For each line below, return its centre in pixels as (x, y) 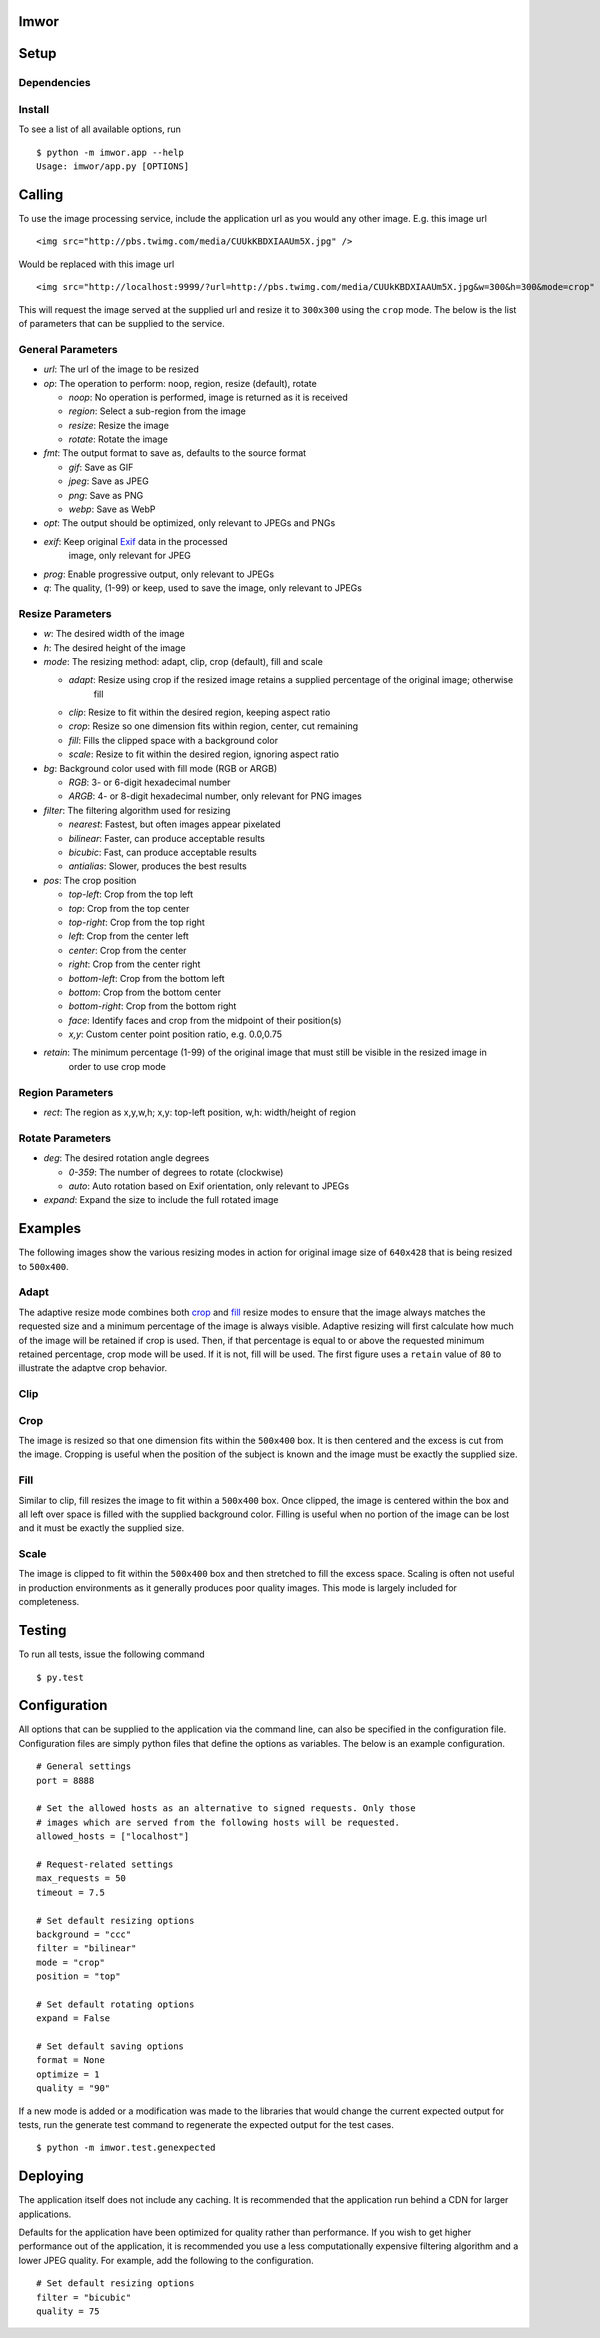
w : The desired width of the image (114, 634)
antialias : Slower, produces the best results (157, 866)
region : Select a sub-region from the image (157, 411)
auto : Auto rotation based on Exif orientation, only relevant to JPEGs (209, 1186)
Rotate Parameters (65, 1138)
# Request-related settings (105, 1864)
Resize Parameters (65, 613)
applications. (45, 2214)
